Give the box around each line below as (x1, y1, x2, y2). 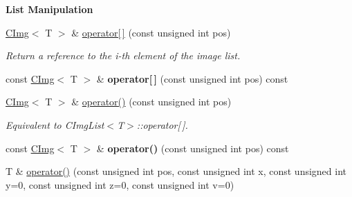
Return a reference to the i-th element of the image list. (6, 48, 241, 63)
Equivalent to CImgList (6, 117, 104, 132)
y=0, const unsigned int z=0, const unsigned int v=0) (6, 177, 234, 191)
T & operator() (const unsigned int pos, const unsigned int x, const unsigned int (6, 164, 346, 178)
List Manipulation (6, 2, 93, 16)
